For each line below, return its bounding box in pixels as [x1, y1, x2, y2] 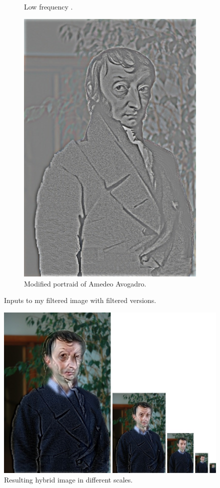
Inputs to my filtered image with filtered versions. [4, 295, 156, 305]
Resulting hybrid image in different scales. [4, 474, 133, 485]
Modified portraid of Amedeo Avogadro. [24, 278, 146, 288]
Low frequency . [24, 1, 73, 11]
